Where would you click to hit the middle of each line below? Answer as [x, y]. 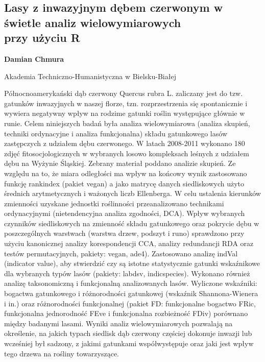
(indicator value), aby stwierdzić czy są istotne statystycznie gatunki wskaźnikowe [132, 263]
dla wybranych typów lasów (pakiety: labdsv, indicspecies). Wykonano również [127, 273]
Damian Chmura [34, 58]
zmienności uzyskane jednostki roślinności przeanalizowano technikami [114, 203]
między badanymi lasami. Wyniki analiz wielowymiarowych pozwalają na [118, 323]
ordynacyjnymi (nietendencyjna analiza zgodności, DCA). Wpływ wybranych [125, 213]
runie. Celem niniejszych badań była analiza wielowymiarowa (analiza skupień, [127, 123]
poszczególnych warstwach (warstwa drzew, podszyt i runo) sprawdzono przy [124, 233]
